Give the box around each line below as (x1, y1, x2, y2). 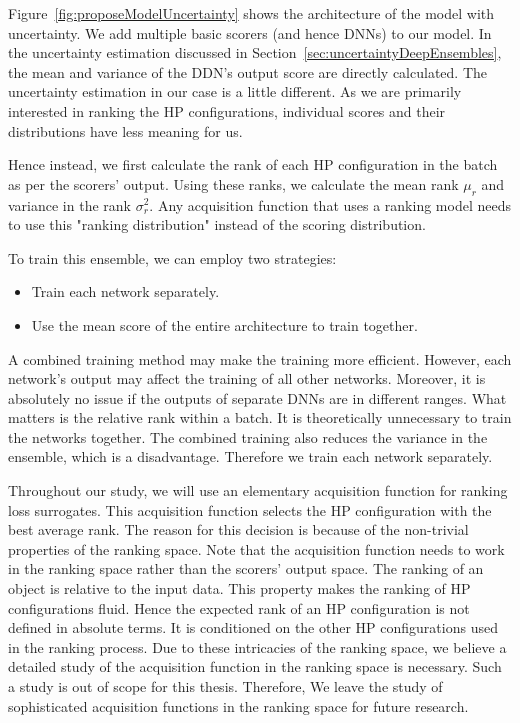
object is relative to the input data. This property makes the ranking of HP (8, 578, 471, 599)
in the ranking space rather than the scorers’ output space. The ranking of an (8, 558, 484, 579)
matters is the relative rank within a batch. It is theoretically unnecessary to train (8, 407, 512, 428)
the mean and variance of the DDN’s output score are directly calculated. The (8, 61, 488, 82)
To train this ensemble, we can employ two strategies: (8, 247, 337, 268)
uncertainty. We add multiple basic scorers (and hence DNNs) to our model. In (8, 22, 492, 43)
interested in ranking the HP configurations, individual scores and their (8, 100, 446, 121)
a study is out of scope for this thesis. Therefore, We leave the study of (8, 676, 443, 697)
